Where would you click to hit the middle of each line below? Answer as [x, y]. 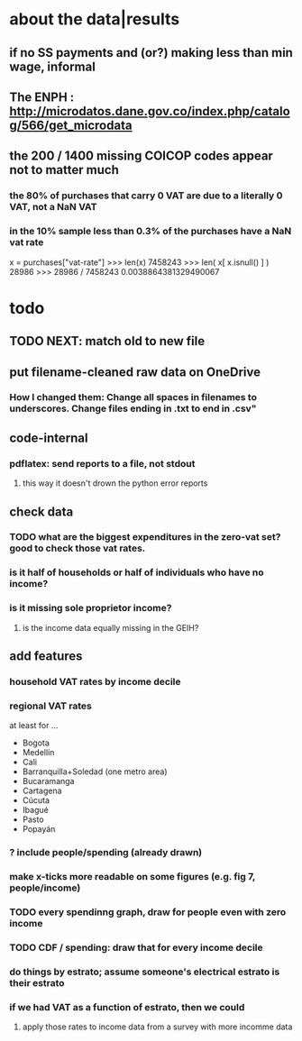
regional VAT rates [50, 706]
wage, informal [53, 66]
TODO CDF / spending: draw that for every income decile [136, 947]
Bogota [36, 743]
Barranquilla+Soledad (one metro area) [95, 772]
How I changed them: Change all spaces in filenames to [133, 397]
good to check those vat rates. [78, 548]
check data [41, 511]
